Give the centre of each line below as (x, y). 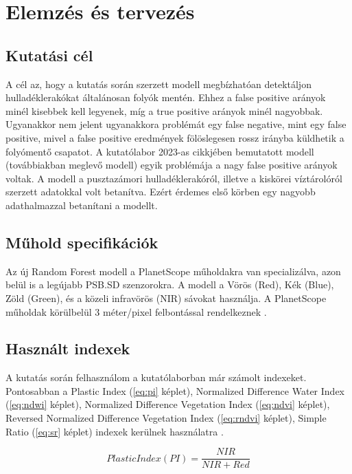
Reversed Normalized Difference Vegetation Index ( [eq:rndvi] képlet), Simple (166, 418)
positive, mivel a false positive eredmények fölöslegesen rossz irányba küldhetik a (175, 137)
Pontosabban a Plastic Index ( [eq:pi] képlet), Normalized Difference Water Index (175, 390)
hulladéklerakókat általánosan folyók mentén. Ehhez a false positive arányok (166, 97)
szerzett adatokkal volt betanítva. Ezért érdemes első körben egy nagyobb (161, 192)
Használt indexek (68, 348)
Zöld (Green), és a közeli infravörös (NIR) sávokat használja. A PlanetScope (166, 298)
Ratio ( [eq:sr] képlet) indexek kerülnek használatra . (115, 431)
